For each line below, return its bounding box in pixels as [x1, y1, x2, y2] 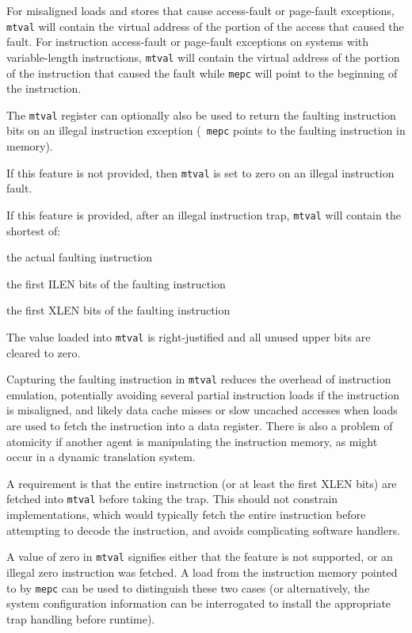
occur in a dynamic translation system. [6, 448, 196, 465]
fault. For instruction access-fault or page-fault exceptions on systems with [6, 33, 369, 50]
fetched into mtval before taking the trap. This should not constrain [6, 490, 338, 507]
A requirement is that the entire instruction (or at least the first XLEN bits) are [6, 475, 397, 491]
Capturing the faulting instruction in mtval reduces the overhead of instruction [6, 371, 391, 387]
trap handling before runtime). [6, 610, 155, 627]
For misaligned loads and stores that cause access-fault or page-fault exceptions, [6, 2, 395, 18]
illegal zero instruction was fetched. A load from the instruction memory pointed [6, 563, 398, 580]
